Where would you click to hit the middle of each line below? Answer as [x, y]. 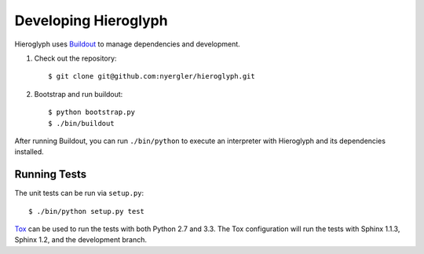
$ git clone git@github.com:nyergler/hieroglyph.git [152, 76]
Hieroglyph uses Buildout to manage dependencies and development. [128, 44]
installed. [29, 152]
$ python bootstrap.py [92, 112]
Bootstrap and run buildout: [79, 94]
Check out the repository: [75, 58]
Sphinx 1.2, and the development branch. [80, 240]
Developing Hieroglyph [91, 20]
